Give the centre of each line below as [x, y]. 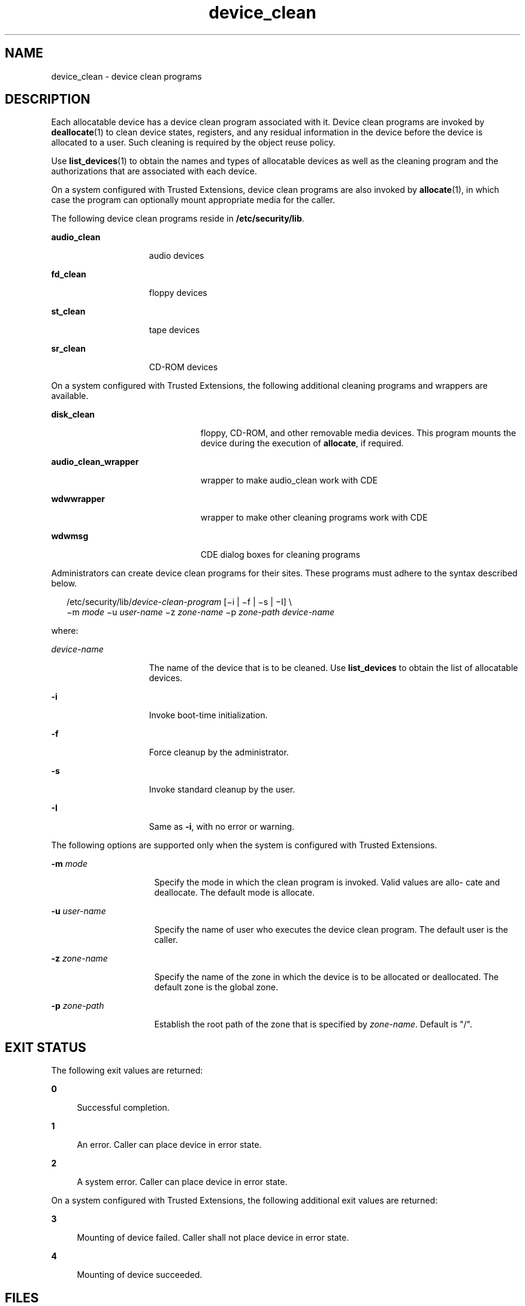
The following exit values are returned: [127, 1071]
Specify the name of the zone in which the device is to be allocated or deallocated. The [326, 977]
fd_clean [69, 274]
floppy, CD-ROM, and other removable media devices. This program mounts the [358, 433]
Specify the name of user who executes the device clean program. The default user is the [331, 930]
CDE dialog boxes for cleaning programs [280, 555]
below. [64, 584]
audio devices [176, 256]
